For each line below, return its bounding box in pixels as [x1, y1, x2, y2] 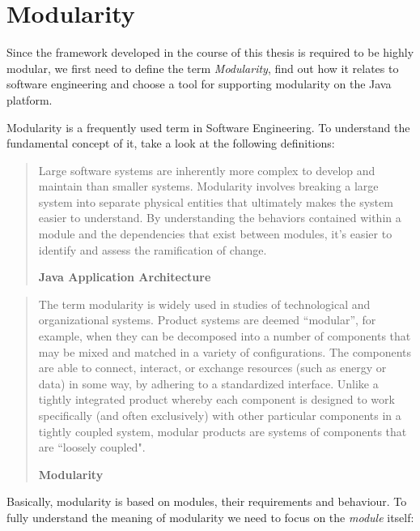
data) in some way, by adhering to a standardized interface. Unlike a [38, 375, 379, 392]
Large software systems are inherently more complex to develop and [38, 161, 375, 178]
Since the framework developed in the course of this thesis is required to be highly [6, 44, 414, 61]
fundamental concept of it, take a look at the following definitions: [6, 135, 335, 152]
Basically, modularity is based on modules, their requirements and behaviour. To [6, 493, 407, 510]
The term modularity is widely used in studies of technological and [38, 295, 371, 312]
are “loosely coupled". [38, 439, 146, 456]
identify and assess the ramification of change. [38, 241, 267, 258]
